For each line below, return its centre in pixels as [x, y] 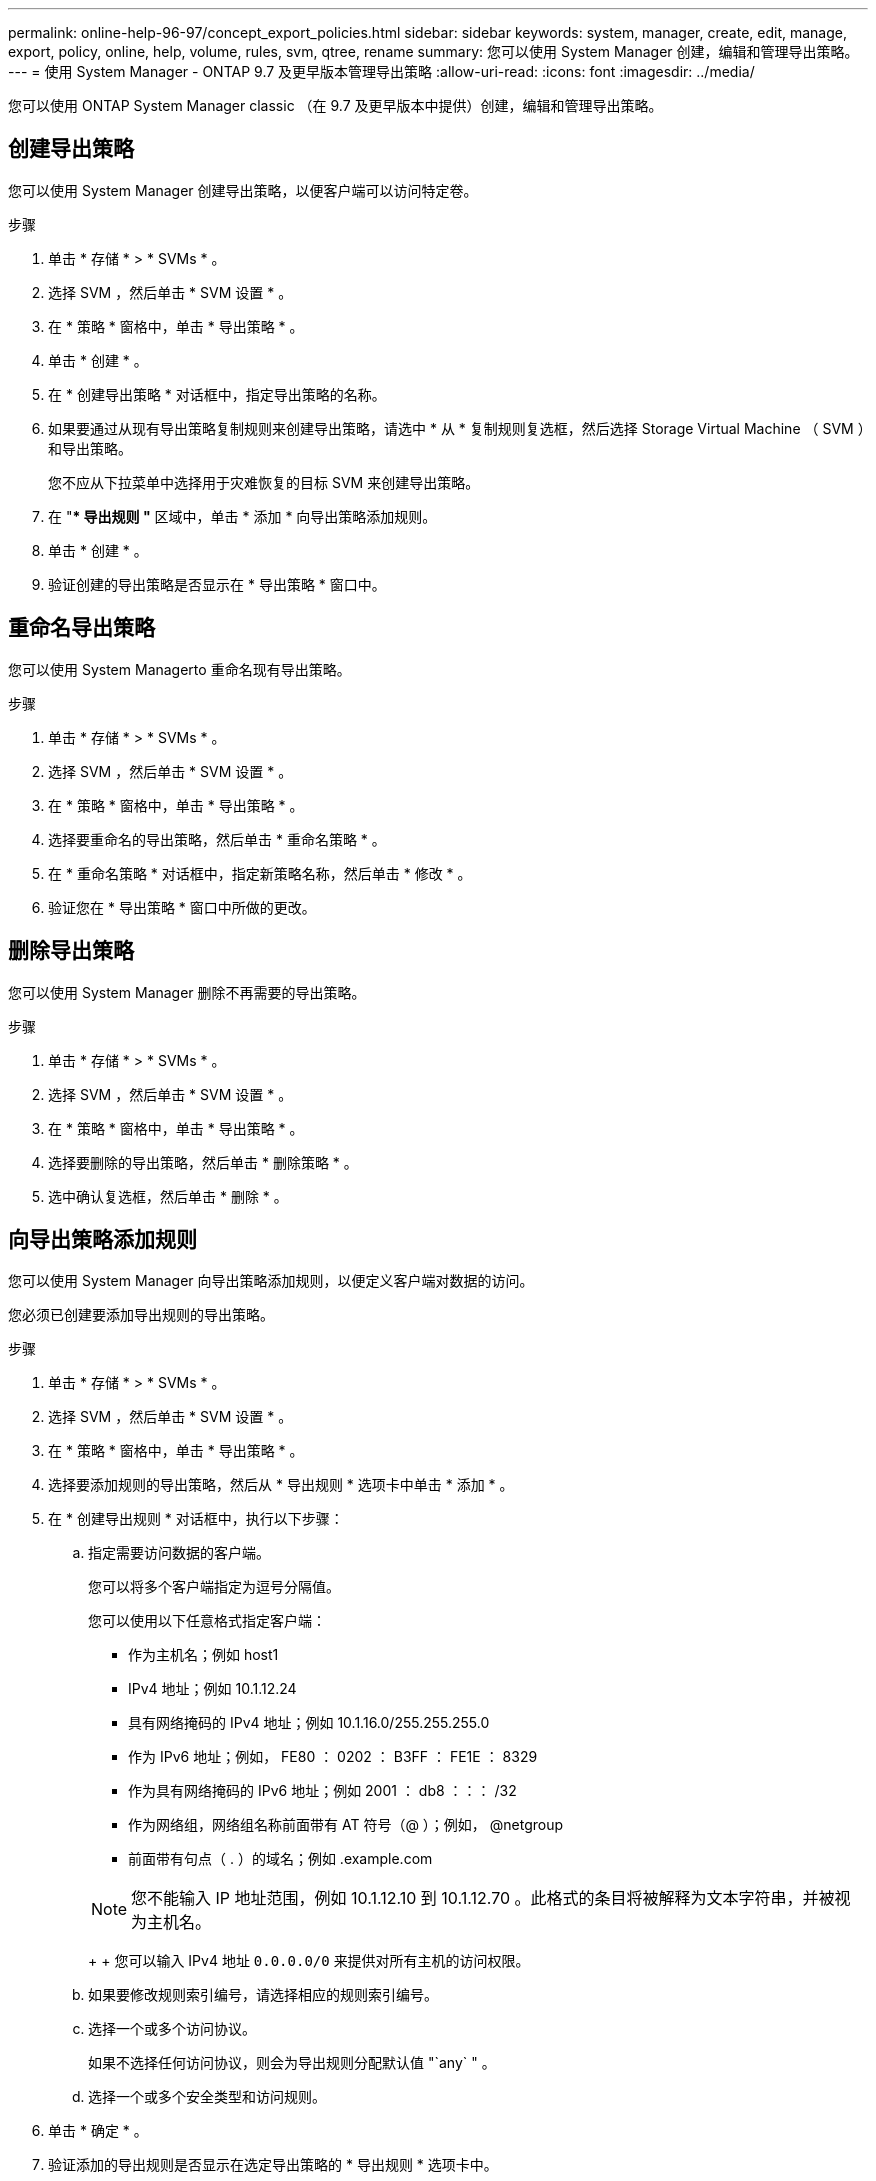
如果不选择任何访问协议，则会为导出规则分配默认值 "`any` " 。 [292, 2063]
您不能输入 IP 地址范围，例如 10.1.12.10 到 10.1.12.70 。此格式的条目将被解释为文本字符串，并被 [483, 1898]
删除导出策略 [71, 951]
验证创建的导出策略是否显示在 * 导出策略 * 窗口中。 [217, 584]
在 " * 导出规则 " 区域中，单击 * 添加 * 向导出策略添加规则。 [242, 516]
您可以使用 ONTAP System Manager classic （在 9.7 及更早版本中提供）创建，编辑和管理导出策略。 [335, 105]
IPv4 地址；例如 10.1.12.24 [212, 1689]
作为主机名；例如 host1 [203, 1655]
